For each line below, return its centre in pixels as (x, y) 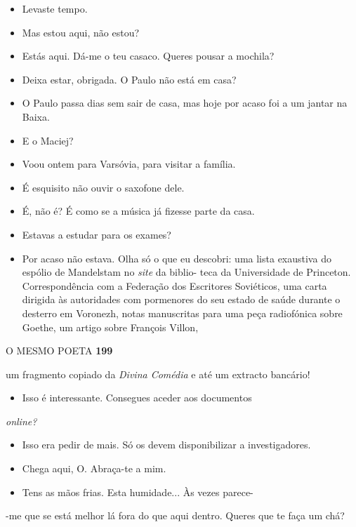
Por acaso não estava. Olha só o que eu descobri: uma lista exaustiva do (177, 258)
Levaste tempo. (55, 8)
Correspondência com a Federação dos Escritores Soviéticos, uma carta (174, 285)
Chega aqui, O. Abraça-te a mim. (94, 468)
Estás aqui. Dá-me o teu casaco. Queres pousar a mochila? (148, 56)
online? (21, 421)
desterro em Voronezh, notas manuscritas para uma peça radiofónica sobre (182, 313)
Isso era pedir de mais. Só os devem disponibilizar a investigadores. (166, 445)
